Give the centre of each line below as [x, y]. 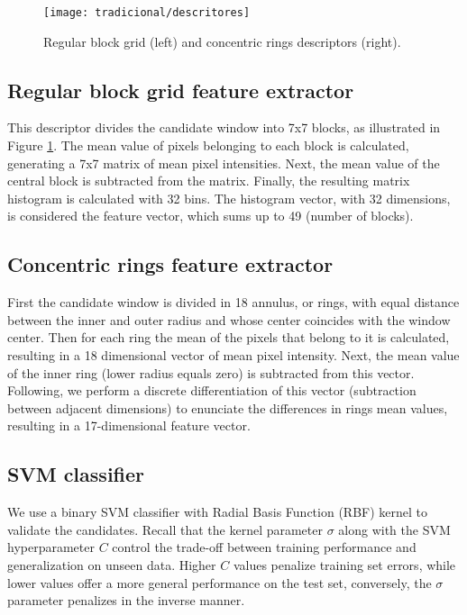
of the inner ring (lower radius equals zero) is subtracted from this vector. [211, 372]
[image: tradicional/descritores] [147, 13]
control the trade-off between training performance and [264, 547]
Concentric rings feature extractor [170, 264]
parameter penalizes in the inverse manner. [126, 600]
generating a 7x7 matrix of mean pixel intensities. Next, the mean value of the [224, 163]
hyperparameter [51, 547]
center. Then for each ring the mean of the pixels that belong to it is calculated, [229, 337]
